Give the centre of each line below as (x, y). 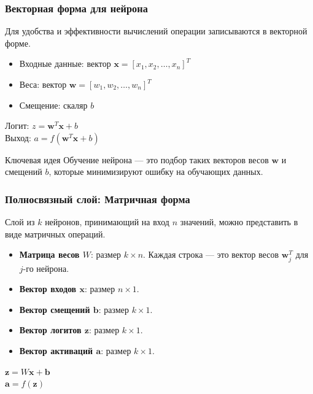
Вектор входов (48, 289)
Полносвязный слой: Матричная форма (98, 199)
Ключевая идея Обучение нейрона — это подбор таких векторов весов (137, 159)
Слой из (20, 222)
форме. (18, 43)
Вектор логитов (50, 330)
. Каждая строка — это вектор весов (211, 254)
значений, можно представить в (239, 222)
